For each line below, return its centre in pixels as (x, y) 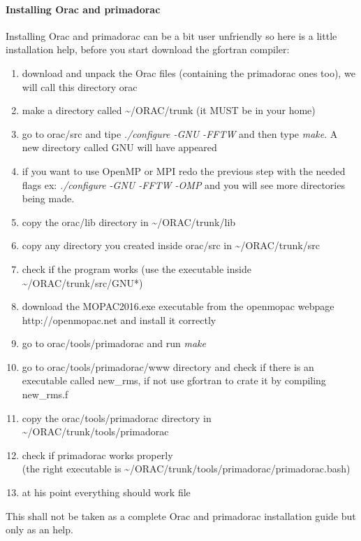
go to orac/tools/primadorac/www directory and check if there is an (168, 366)
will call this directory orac (80, 86)
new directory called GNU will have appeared (119, 147)
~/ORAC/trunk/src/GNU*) (82, 282)
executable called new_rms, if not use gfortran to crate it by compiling (174, 380)
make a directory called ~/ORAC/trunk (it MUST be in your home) (169, 110)
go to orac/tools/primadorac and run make (114, 343)
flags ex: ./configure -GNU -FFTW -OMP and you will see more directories (183, 184)
